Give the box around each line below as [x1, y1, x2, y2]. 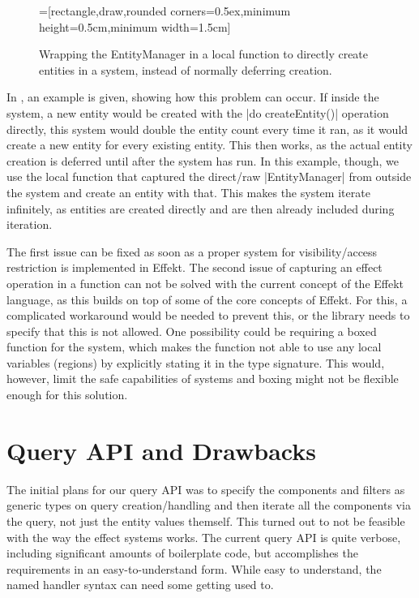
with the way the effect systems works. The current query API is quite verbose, [6, 528, 401, 545]
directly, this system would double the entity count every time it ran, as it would [6, 120, 408, 137]
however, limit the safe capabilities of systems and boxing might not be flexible [6, 370, 399, 387]
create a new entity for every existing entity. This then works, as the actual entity [6, 136, 413, 153]
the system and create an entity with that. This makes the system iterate [6, 183, 370, 200]
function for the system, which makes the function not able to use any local [6, 338, 382, 355]
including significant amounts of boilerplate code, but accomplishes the [6, 544, 358, 561]
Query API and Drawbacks [6, 433, 316, 467]
